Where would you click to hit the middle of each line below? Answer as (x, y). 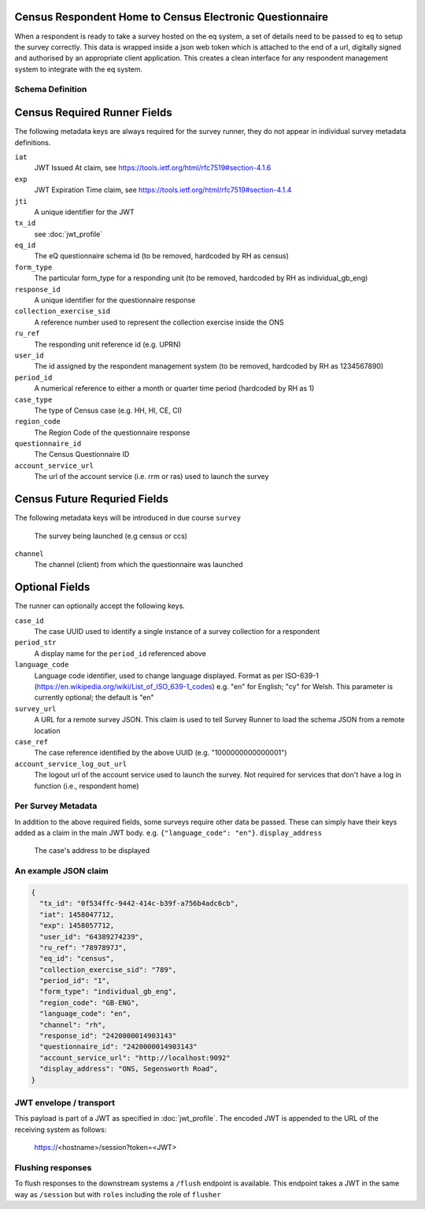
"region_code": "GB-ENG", (89, 1003)
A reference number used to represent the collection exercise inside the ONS (159, 322)
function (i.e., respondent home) (87, 786)
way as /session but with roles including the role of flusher (118, 1194)
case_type (33, 399)
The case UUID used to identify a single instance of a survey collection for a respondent (177, 632)
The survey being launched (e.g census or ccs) (111, 536)
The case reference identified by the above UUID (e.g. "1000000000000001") (161, 753)
